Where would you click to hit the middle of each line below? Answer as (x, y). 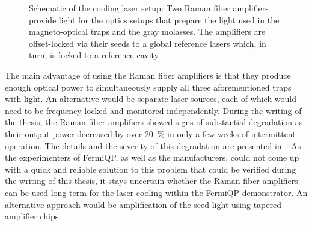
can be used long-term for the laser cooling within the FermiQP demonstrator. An (156, 192)
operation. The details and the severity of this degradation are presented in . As (153, 145)
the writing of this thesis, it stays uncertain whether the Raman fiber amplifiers (151, 181)
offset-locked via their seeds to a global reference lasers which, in (148, 43)
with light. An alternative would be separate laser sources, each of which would (151, 99)
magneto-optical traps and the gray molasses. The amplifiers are (147, 31)
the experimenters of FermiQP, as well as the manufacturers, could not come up (152, 157)
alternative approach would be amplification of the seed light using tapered (143, 204)
